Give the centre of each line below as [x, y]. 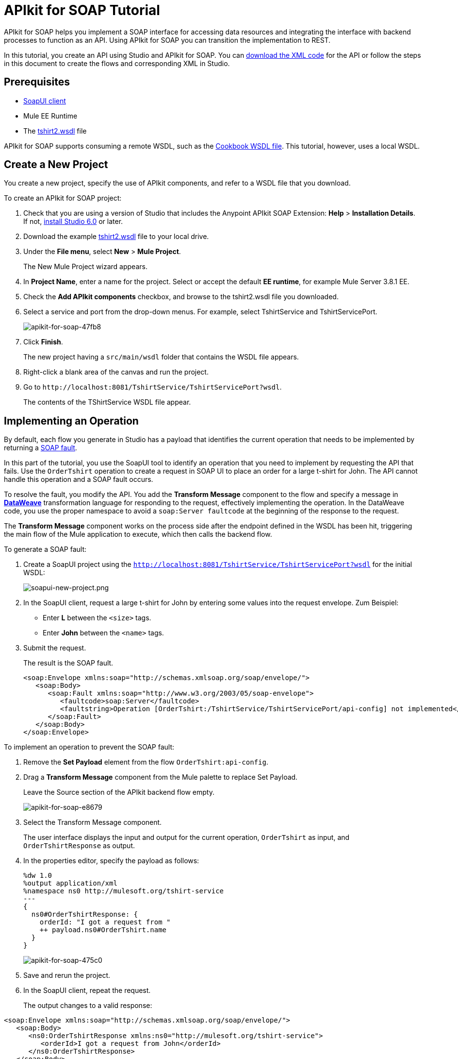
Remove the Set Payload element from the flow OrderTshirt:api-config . [146, 762]
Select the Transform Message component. [93, 822]
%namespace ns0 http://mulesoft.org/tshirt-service [124, 891]
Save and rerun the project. [67, 975]
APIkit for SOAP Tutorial [82, 10]
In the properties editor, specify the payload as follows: [111, 861]
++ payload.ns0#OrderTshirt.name [103, 930]
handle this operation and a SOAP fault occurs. [79, 479]
